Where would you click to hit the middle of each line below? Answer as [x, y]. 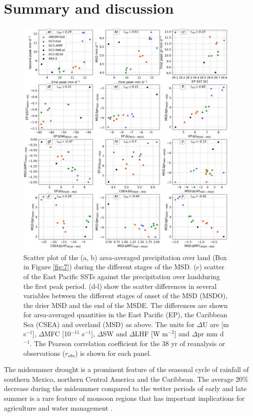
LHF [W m [151, 334]
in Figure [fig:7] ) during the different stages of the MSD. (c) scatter [124, 267]
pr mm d [211, 334]
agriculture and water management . [58, 407]
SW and [115, 334]
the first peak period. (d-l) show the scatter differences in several [120, 286]
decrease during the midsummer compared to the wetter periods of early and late [125, 388]
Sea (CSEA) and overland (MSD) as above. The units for [109, 324]
